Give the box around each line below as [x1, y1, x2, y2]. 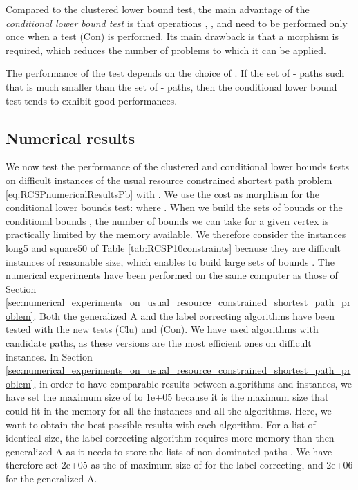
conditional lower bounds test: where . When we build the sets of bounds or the [6, 200, 343, 215]
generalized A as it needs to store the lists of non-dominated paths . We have [6, 444, 332, 458]
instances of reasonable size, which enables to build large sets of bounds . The [6, 254, 335, 269]
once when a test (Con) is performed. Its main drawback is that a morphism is [6, 29, 339, 44]
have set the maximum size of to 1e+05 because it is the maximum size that [6, 390, 329, 404]
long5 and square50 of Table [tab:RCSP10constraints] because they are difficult [6, 240, 341, 255]
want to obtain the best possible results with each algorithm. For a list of [6, 417, 316, 431]
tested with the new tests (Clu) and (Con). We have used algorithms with [6, 322, 319, 336]
